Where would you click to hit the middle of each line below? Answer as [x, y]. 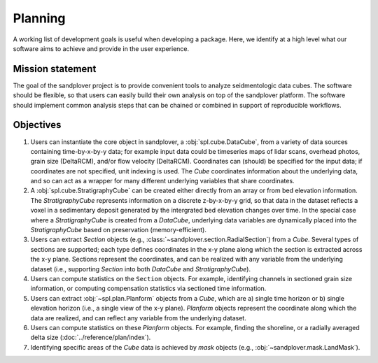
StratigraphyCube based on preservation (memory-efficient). [118, 230]
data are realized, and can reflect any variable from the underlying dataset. [138, 318]
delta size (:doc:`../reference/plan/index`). [91, 337]
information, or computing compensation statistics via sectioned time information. [148, 289]
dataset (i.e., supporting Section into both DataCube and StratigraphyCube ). [141, 269]
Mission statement [55, 69]
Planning [39, 18]
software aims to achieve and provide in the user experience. [101, 48]
